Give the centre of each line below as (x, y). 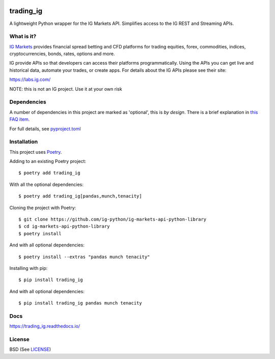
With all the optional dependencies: (47, 184)
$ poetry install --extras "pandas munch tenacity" (84, 257)
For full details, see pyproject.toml (45, 129)
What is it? (23, 37)
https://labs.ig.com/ (30, 79)
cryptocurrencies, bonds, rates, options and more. (62, 54)
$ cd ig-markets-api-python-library (64, 226)
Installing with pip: (29, 268)
